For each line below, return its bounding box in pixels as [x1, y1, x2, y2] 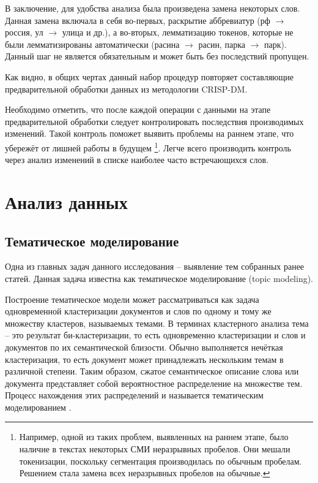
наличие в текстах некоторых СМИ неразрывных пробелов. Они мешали [19, 443, 290, 455]
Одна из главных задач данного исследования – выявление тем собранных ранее [5, 260, 305, 273]
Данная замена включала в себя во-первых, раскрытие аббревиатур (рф [5, 13, 270, 26]
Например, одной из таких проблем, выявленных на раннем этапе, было [19, 430, 289, 443]
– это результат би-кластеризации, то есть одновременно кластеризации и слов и [5, 329, 306, 341]
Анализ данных [5, 189, 128, 214]
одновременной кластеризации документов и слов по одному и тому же [5, 305, 272, 318]
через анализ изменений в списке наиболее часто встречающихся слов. [5, 153, 269, 166]
